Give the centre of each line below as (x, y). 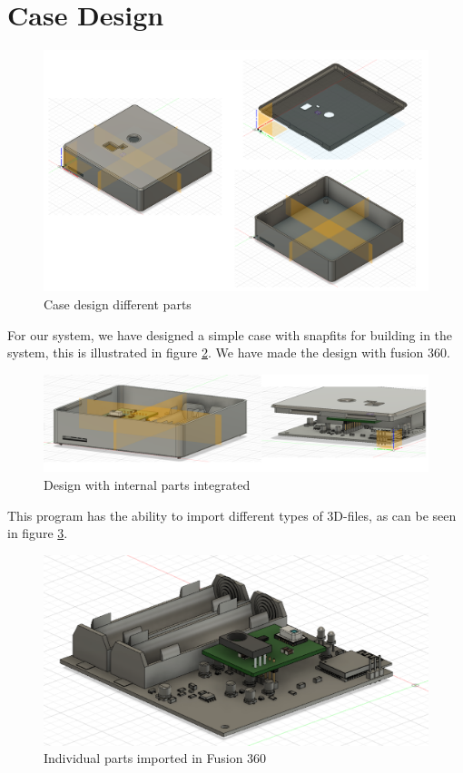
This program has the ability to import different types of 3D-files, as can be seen (232, 515)
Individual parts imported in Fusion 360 (155, 758)
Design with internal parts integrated (147, 484)
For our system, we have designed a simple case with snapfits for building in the (230, 334)
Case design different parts (118, 303)
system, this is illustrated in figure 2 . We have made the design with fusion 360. (229, 352)
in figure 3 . (38, 533)
